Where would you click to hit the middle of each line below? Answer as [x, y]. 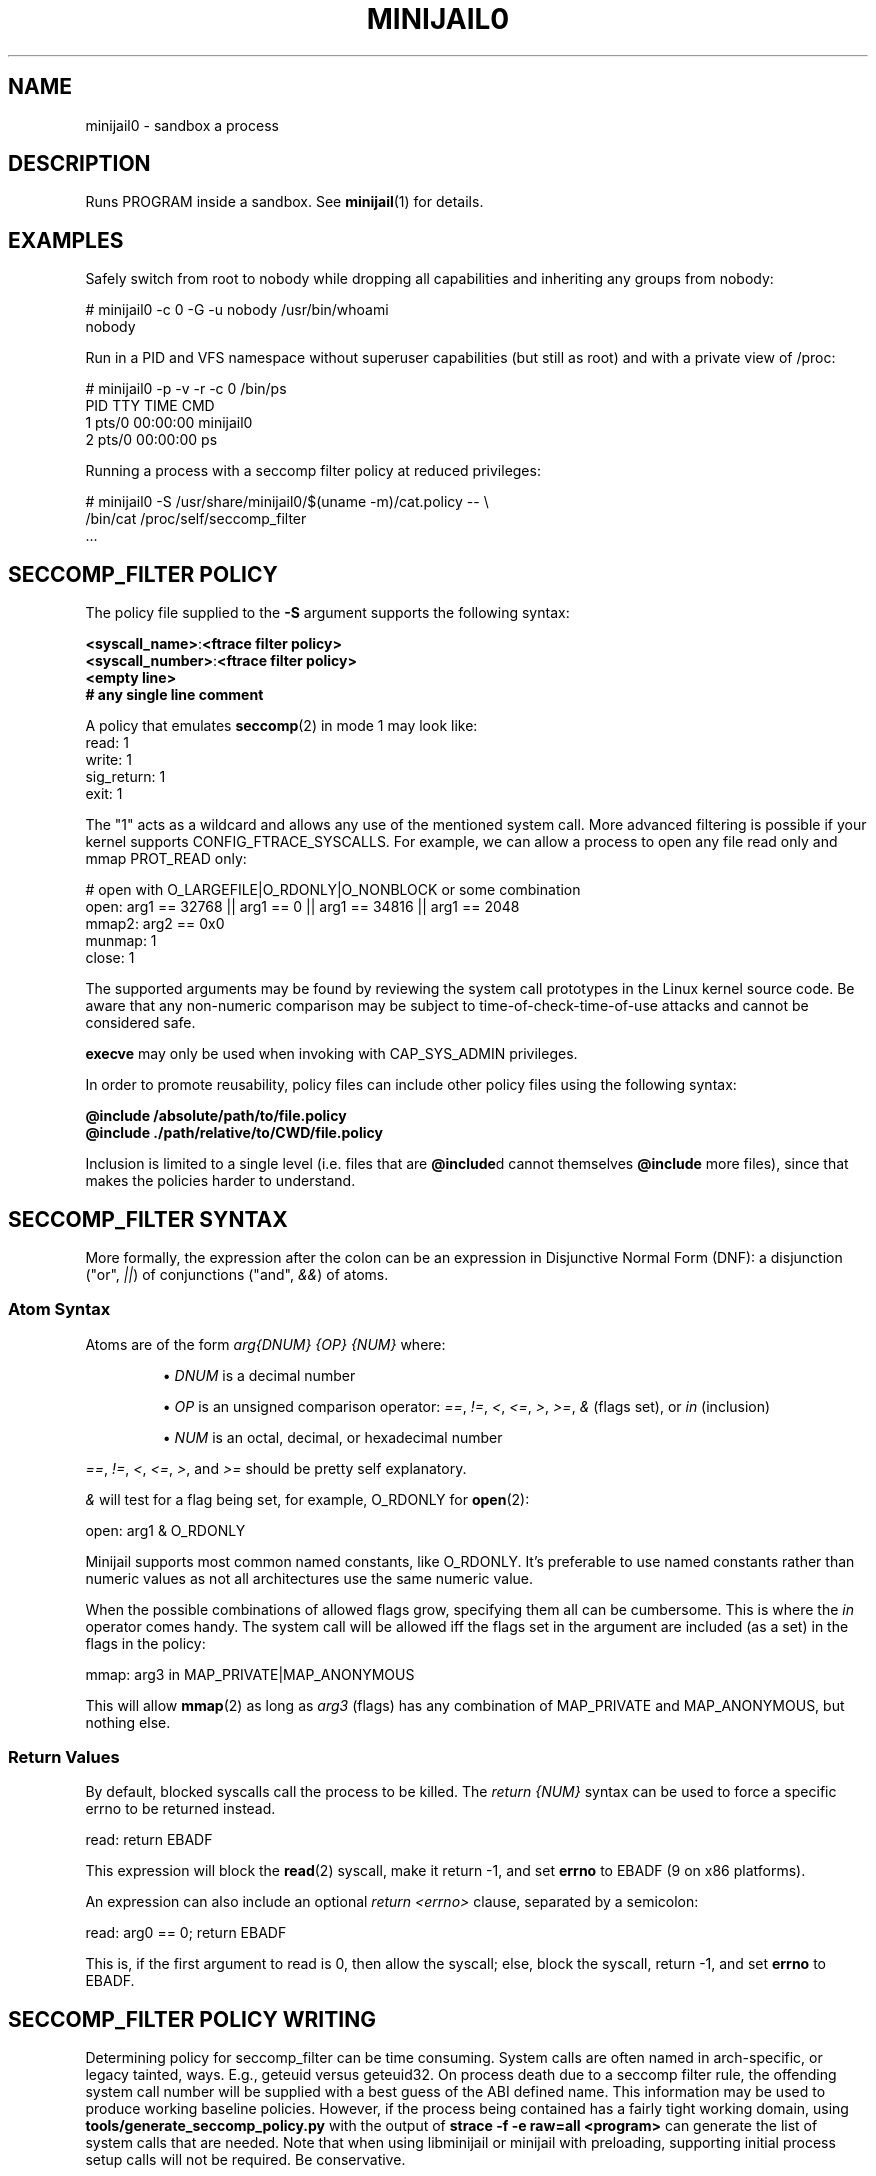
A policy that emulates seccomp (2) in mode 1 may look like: [281, 726]
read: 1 [107, 743]
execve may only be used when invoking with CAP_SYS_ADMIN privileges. [331, 1054]
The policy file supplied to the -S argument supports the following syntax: [327, 613]
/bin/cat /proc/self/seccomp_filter [196, 519]
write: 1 [108, 760]
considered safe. [140, 1023]
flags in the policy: [145, 1643]
